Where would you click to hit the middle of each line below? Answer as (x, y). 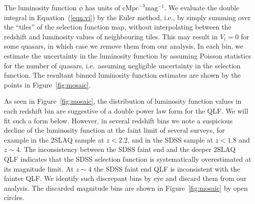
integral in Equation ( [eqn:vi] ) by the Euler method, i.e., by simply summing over (127, 17)
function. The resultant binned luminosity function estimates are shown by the (122, 75)
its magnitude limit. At (39, 168)
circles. (14, 197)
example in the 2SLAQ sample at (54, 139)
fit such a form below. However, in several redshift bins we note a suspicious (118, 120)
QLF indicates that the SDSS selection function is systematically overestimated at (128, 159)
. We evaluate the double (202, 7)
